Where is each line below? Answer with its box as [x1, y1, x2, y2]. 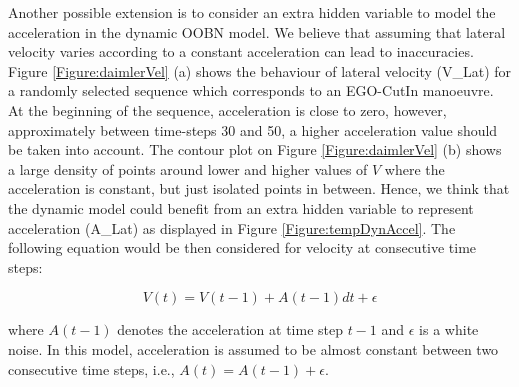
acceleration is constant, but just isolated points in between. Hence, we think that [8, 178, 510, 199]
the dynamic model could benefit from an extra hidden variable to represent [8, 197, 474, 218]
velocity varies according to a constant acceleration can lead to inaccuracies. [8, 41, 474, 62]
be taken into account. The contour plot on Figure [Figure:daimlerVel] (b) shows [8, 139, 502, 160]
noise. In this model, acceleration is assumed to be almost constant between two [8, 338, 499, 359]
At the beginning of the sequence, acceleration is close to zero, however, [8, 99, 447, 120]
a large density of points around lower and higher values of [8, 158, 368, 179]
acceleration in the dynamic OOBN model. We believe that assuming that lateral [8, 21, 506, 42]
